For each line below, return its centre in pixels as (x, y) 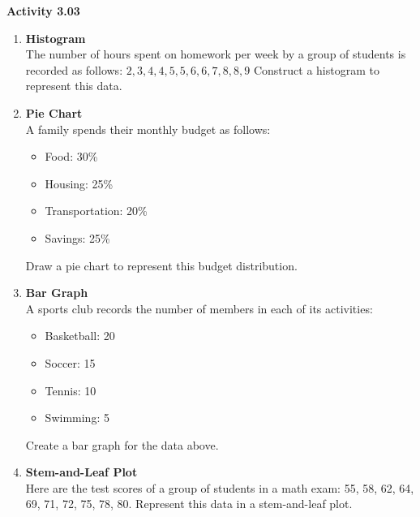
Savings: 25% (77, 237)
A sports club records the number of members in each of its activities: (199, 308)
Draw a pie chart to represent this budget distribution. (161, 265)
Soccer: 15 (70, 362)
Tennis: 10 (71, 390)
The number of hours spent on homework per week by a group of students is (216, 54)
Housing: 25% (79, 183)
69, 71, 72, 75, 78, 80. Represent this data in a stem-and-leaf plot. (189, 504)
